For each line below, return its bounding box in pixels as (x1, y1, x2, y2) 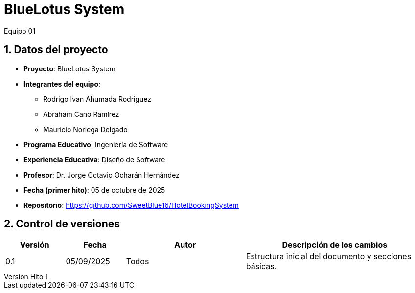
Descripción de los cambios (282, 240, 388, 250)
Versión (20, 240, 49, 250)
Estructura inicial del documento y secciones (246, 251, 412, 262)
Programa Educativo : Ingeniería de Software (23, 140, 168, 149)
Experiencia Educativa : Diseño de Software (23, 155, 165, 164)
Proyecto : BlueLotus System (23, 64, 115, 73)
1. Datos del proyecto (4, 44, 108, 56)
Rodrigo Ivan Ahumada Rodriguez (43, 94, 152, 103)
